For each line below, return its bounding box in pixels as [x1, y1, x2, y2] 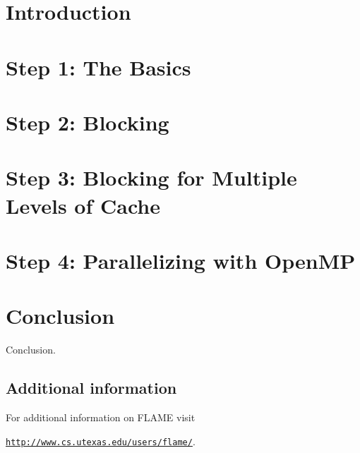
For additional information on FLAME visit [6, 409, 196, 424]
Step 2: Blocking [6, 107, 169, 136]
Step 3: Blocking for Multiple [6, 163, 297, 192]
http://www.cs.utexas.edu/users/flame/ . [6, 433, 196, 448]
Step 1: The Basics [6, 52, 191, 81]
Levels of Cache [6, 191, 160, 219]
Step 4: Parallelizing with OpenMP [6, 246, 356, 274]
